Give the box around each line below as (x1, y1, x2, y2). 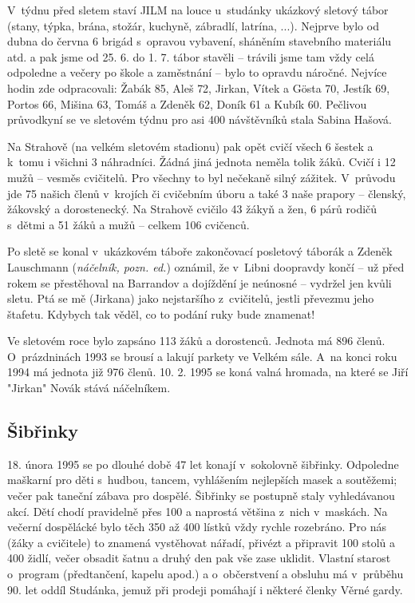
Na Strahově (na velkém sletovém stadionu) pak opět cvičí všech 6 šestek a (7, 137, 373, 154)
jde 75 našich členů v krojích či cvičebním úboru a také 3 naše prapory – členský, (7, 184, 406, 201)
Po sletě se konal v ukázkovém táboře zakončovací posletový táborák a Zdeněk (7, 243, 393, 260)
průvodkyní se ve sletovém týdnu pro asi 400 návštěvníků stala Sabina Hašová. (7, 111, 392, 128)
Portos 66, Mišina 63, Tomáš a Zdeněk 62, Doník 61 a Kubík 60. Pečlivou (7, 95, 367, 112)
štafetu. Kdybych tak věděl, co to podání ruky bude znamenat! (7, 305, 315, 322)
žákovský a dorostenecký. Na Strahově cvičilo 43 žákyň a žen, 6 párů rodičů (7, 200, 377, 217)
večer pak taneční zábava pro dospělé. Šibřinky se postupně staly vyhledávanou (7, 487, 395, 504)
